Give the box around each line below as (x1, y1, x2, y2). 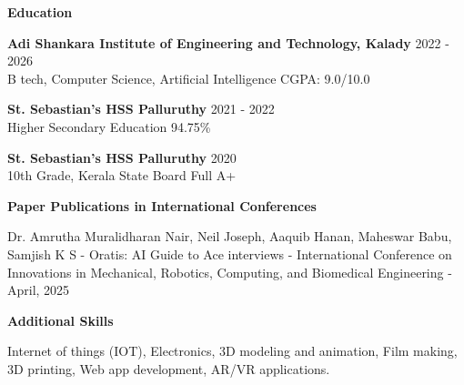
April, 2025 (7, 280, 70, 299)
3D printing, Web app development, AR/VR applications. (7, 359, 330, 378)
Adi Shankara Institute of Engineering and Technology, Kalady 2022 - (7, 33, 449, 52)
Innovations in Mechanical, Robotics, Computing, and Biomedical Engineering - (7, 262, 452, 281)
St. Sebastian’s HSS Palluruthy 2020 (7, 147, 237, 167)
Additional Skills (7, 310, 114, 329)
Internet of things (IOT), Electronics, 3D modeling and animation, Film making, (7, 341, 458, 360)
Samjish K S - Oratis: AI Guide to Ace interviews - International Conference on (7, 244, 452, 263)
